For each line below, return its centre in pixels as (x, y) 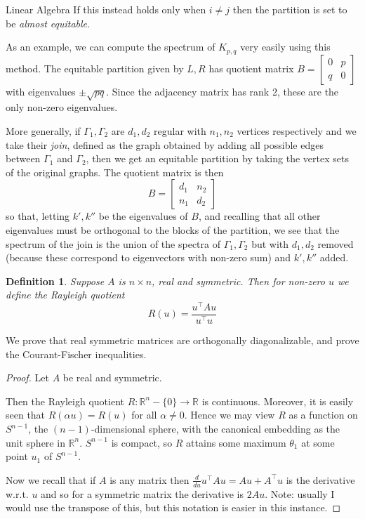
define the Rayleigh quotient (65, 295)
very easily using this (285, 47)
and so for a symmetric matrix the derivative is (142, 493)
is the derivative (320, 479)
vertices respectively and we (297, 131)
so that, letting (38, 216)
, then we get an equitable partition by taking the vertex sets (217, 158)
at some (318, 442)
